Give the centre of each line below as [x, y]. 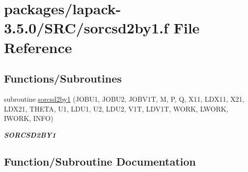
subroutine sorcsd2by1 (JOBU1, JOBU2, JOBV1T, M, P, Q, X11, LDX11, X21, [124, 99]
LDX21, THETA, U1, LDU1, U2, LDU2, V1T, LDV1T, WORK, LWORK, [116, 108]
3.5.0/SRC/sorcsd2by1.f [86, 28]
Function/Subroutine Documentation [100, 161]
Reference [38, 47]
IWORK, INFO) [29, 118]
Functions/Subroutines [63, 78]
